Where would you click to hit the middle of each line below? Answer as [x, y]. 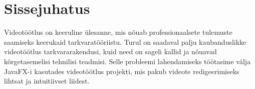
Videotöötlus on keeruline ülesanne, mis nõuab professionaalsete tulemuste [118, 32]
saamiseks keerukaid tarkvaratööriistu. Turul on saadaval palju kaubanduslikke [125, 42]
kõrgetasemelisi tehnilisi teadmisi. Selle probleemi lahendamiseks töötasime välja [127, 61]
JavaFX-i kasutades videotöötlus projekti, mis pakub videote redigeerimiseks [122, 71]
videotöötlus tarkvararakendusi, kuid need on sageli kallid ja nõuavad [110, 51]
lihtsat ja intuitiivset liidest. [47, 81]
